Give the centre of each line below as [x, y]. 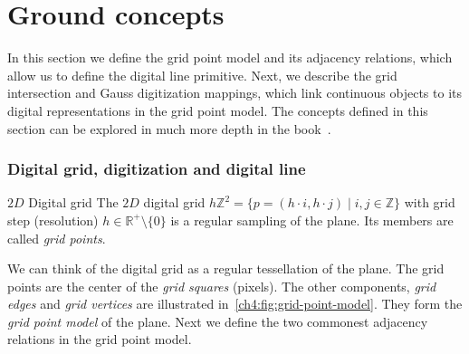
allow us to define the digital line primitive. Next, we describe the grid [202, 75]
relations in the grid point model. [100, 339]
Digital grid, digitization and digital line [157, 169]
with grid [430, 202]
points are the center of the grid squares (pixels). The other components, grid [222, 286]
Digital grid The [73, 202]
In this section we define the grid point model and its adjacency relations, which [230, 57]
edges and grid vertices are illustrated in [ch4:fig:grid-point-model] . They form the [235, 304]
